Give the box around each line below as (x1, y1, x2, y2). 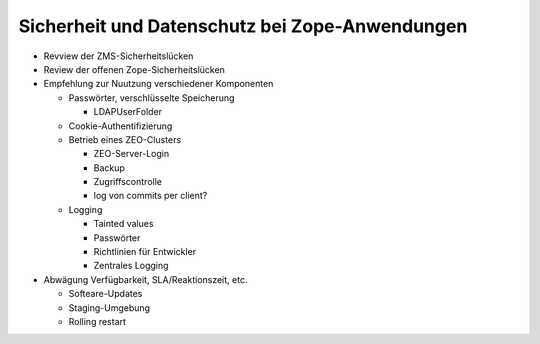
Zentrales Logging (93, 260, 169, 272)
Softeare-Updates (68, 288, 143, 300)
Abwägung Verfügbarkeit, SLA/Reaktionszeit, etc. (43, 273, 248, 285)
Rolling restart (68, 315, 127, 327)
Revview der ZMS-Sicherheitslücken (43, 50, 194, 62)
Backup (93, 161, 125, 174)
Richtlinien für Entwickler (93, 246, 197, 258)
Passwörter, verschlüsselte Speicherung (68, 91, 235, 104)
